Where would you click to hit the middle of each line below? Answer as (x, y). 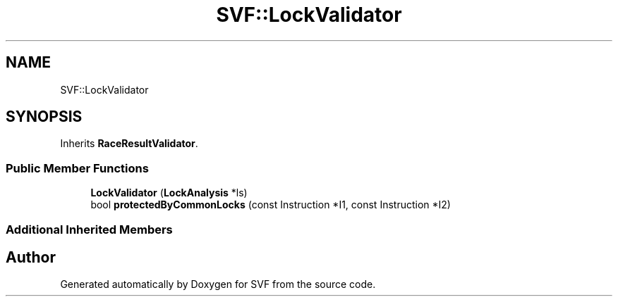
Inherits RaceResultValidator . (129, 144)
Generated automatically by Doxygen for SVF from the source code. (218, 284)
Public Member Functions (77, 168)
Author (31, 257)
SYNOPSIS (44, 117)
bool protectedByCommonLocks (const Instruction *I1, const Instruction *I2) (271, 205)
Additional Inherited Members (89, 229)
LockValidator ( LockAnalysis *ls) (169, 193)
